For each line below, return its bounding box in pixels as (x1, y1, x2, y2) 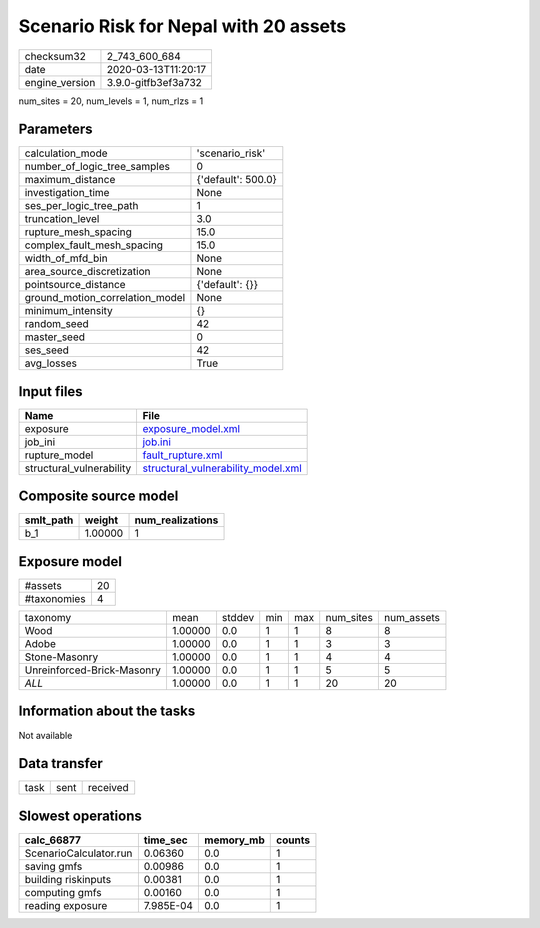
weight (84, 513, 119, 527)
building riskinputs (24, 872, 112, 886)
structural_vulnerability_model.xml (142, 461, 302, 475)
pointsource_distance (24, 278, 126, 292)
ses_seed (24, 343, 70, 357)
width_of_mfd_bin (24, 251, 109, 265)
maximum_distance (24, 173, 116, 187)
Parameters (18, 121, 93, 138)
